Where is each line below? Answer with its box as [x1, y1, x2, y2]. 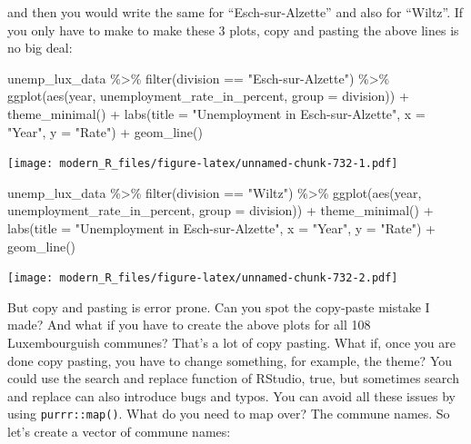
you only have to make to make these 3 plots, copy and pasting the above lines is [7, 20, 459, 39]
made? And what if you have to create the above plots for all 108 [7, 315, 371, 334]
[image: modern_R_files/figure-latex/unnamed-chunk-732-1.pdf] [7, 157, 398, 171]
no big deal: [7, 38, 73, 57]
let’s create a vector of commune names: [7, 422, 231, 441]
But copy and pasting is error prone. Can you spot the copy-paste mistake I [7, 297, 430, 316]
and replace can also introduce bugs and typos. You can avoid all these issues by [7, 386, 456, 405]
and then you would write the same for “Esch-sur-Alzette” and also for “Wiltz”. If [7, 3, 464, 21]
